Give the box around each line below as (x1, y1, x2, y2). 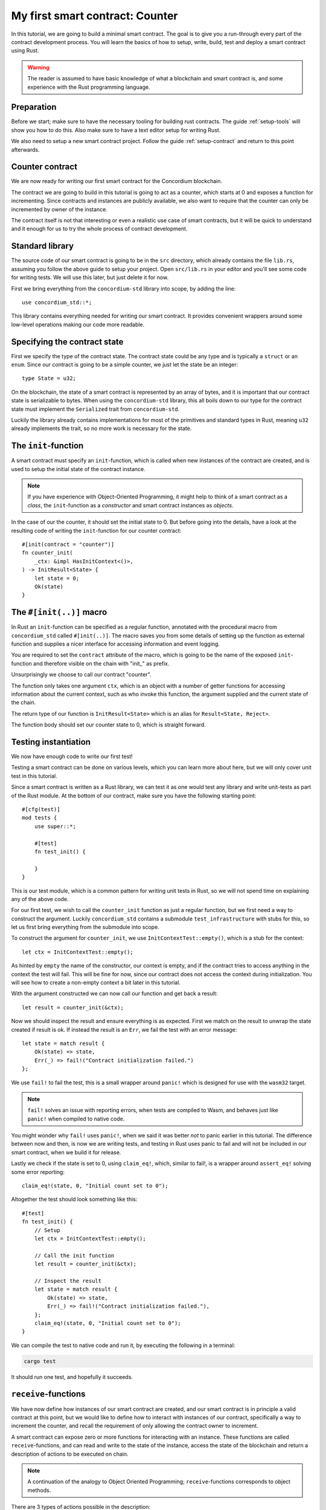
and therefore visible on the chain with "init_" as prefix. (33, 660, 170, 667)
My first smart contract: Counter (11, 9, 178, 22)
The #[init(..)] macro (11, 607, 107, 617)
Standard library (11, 241, 74, 251)
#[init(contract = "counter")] (22, 541, 115, 548)
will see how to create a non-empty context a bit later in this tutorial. (11, 979, 181, 986)
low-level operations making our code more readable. (11, 321, 145, 328)
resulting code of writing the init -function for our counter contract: (11, 527, 182, 534)
